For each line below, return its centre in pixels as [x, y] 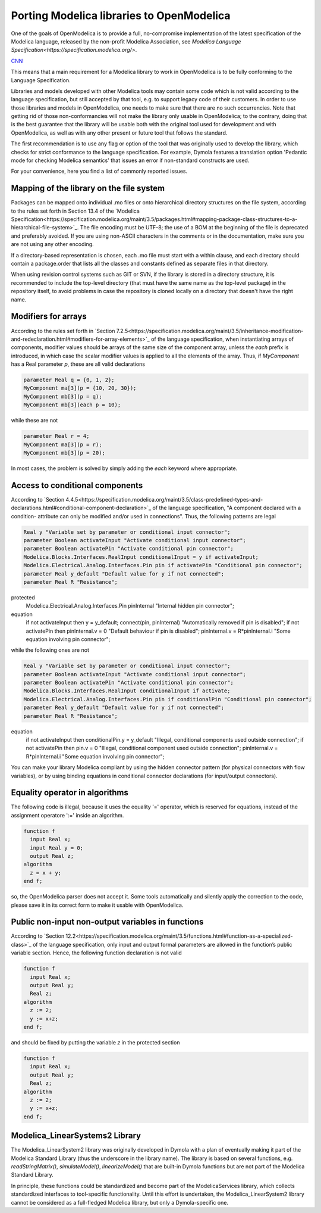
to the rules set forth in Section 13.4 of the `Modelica [75, 211]
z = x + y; [46, 873]
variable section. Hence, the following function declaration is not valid [97, 953]
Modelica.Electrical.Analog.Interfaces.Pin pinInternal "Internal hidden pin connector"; [130, 606]
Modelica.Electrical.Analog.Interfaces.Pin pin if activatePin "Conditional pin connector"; [163, 565]
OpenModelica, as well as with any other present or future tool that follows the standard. [119, 133]
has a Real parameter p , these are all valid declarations [78, 364]
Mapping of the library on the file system [88, 189]
